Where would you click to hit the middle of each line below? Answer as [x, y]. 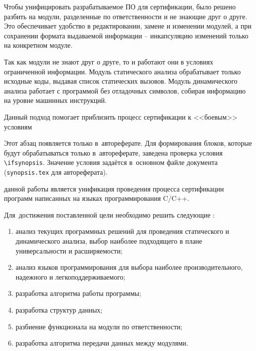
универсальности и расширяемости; [69, 250]
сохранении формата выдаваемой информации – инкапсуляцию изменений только [126, 35]
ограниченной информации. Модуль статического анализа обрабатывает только [122, 71]
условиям [18, 126]
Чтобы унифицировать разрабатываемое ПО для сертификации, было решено [120, 6]
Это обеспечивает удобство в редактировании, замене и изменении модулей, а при [128, 26]
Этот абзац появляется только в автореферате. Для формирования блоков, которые [128, 143]
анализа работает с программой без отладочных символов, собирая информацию [125, 90]
